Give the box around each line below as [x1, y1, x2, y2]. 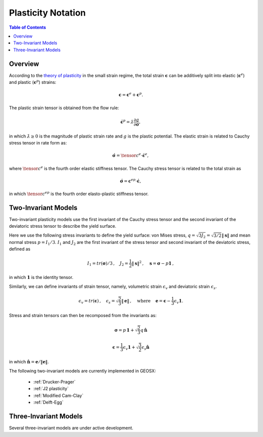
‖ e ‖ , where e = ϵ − [121, 298, 171, 303]
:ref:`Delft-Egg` [33, 399, 64, 405]
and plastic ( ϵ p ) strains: [9, 79, 56, 85]
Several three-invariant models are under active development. [9, 425, 133, 431]
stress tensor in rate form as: [9, 139, 67, 146]
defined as [9, 246, 31, 252]
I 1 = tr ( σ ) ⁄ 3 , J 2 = [87, 260, 129, 267]
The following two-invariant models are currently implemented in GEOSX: [9, 368, 156, 374]
